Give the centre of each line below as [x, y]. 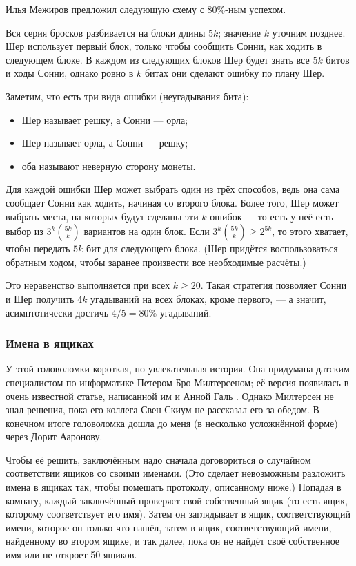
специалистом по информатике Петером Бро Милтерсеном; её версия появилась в [177, 382]
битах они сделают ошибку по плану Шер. [235, 73]
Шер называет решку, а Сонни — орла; [105, 119]
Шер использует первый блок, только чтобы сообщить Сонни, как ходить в [164, 46]
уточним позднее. [309, 32]
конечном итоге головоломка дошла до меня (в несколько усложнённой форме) [172, 423]
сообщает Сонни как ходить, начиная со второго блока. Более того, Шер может [172, 202]
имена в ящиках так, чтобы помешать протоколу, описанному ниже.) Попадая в [174, 487]
